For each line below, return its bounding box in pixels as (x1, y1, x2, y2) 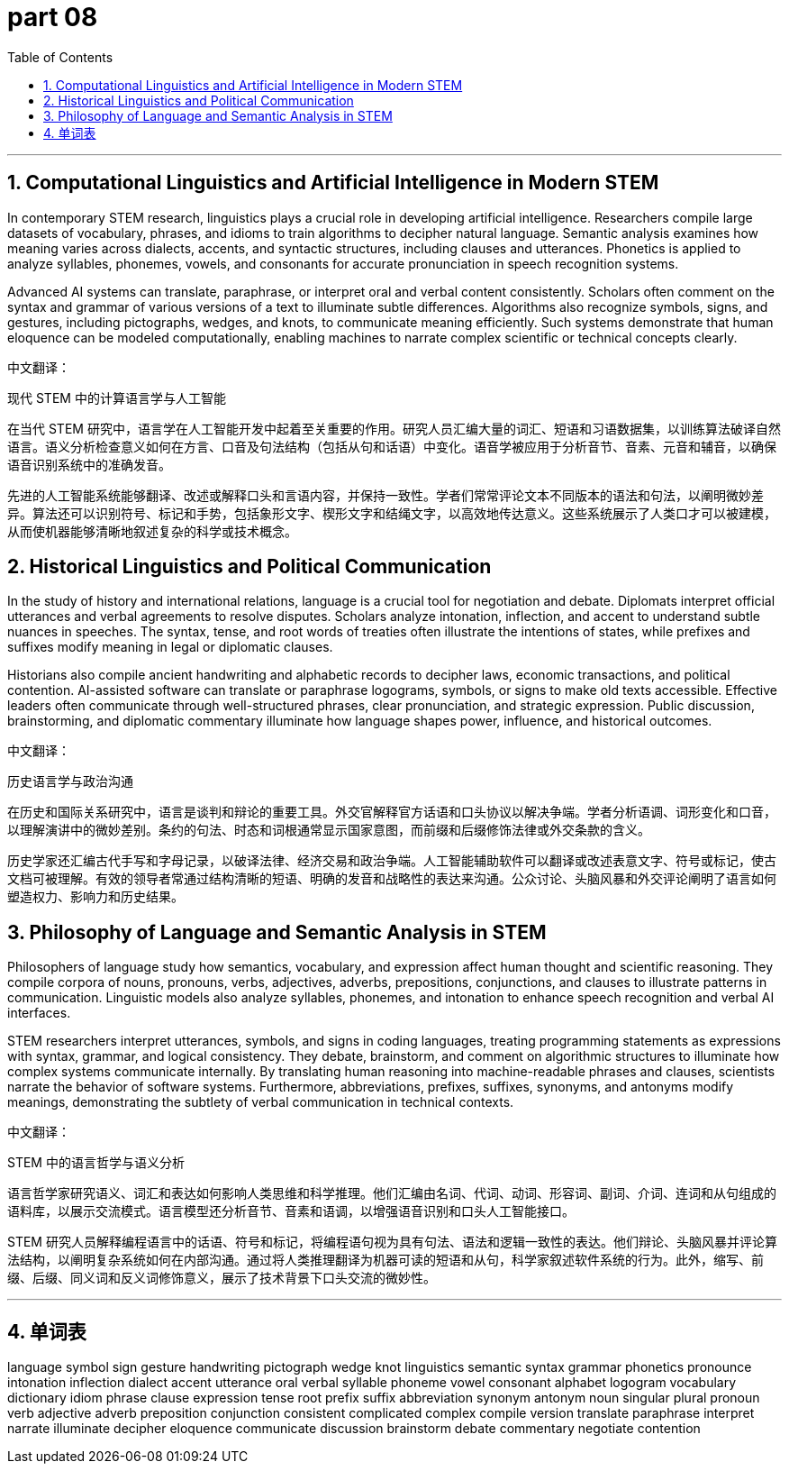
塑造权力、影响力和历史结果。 (7, 889, 184, 905)
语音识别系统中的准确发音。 (7, 456, 171, 472)
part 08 (7, 2, 98, 32)
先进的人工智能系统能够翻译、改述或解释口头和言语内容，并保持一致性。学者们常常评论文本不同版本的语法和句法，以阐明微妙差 (7, 487, 764, 503)
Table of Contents (7, 49, 113, 65)
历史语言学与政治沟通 (7, 773, 133, 790)
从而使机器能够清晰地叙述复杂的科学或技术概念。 (7, 523, 297, 539)
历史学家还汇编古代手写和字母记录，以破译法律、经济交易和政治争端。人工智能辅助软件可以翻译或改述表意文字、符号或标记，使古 (7, 853, 776, 869)
